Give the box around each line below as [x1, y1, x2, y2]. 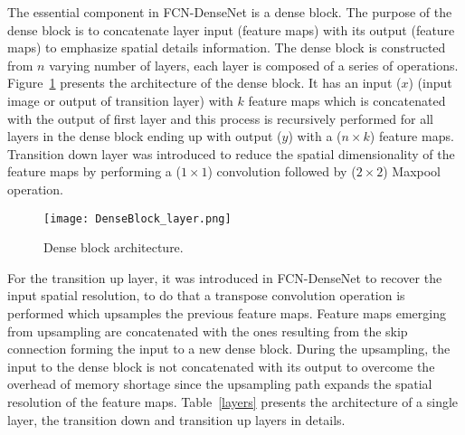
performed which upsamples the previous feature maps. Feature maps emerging [7, 303, 446, 322]
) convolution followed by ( [207, 162, 356, 181]
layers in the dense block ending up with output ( [7, 127, 282, 146]
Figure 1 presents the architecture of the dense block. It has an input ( [7, 73, 402, 92]
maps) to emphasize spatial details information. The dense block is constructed [7, 38, 446, 57]
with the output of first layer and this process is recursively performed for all [7, 109, 433, 128]
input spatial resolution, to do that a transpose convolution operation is [7, 286, 405, 305]
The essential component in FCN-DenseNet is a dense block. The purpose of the [7, 3, 452, 21]
